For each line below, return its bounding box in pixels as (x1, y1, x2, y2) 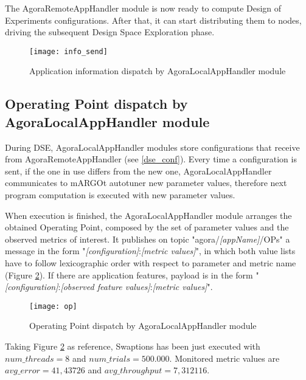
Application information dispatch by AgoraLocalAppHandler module (29, 64, 286, 77)
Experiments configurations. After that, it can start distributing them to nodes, (5, 13, 302, 26)
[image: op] (29, 302, 77, 311)
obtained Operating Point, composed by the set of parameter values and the (5, 221, 289, 233)
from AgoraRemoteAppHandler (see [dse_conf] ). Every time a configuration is (5, 153, 297, 165)
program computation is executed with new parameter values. (5, 188, 235, 201)
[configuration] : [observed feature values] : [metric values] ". (5, 280, 213, 293)
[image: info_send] (29, 47, 108, 56)
